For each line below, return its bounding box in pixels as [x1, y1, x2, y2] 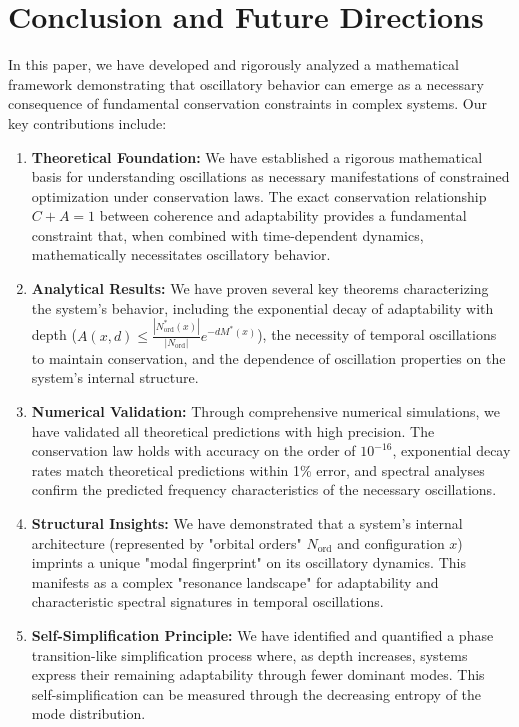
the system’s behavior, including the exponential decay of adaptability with [31, 297, 494, 318]
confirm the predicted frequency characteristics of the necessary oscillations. [31, 479, 497, 500]
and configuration [337, 532, 445, 553]
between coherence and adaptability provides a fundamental [99, 205, 467, 226]
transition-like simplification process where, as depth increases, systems [31, 644, 468, 665]
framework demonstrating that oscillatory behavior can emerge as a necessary [8, 73, 484, 94]
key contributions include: [8, 112, 167, 133]
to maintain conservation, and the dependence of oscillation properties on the [31, 347, 506, 368]
